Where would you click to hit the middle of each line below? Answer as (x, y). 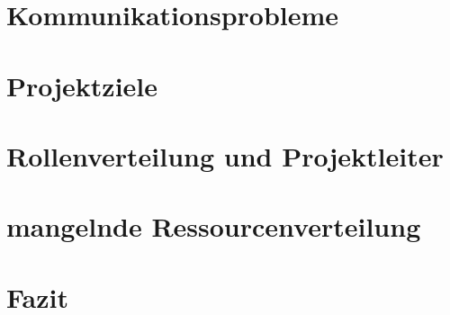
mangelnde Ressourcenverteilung (214, 226)
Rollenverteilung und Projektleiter (225, 155)
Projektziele (82, 85)
